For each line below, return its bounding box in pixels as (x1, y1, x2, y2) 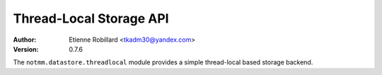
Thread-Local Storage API (13, 11, 169, 26)
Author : (13, 35, 37, 44)
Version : (13, 45, 39, 53)
